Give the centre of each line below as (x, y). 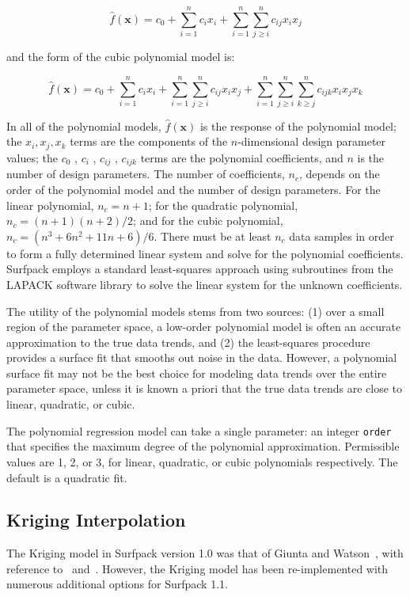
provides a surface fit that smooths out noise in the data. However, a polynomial (202, 357)
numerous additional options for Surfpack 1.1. (117, 584)
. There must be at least (213, 236)
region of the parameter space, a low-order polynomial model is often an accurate (204, 327)
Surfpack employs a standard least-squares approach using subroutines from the (200, 269)
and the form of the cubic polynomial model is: (121, 57)
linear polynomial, (50, 205)
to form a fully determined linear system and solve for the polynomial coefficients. (205, 253)
